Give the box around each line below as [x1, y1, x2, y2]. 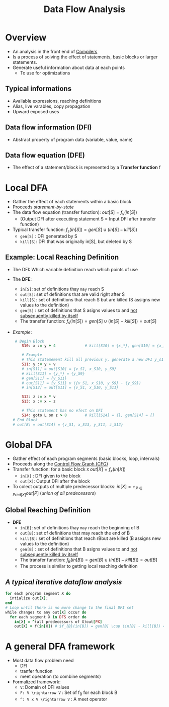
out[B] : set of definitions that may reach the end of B [20, 530, 130, 536]
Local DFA [5, 182, 48, 193]
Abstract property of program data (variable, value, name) [12, 136, 133, 142]
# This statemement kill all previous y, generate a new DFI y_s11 [22, 357, 166, 362]
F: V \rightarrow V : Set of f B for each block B [20, 689, 118, 696]
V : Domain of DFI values [20, 684, 69, 690]
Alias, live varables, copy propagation [12, 103, 91, 109]
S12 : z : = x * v [22, 394, 56, 400]
